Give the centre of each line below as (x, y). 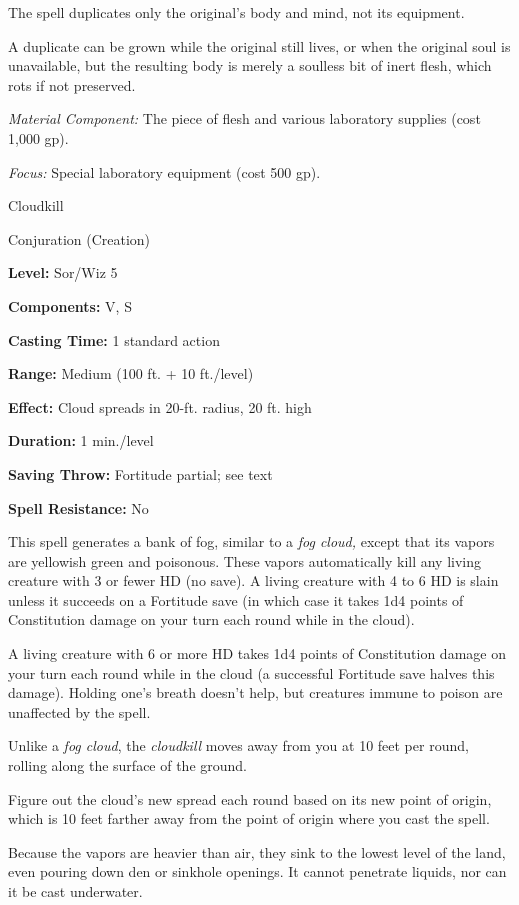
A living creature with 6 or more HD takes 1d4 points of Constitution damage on (257, 653)
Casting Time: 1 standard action (114, 339)
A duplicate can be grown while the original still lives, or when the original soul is (259, 45)
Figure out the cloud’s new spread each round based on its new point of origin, (250, 798)
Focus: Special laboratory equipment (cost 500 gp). (164, 171)
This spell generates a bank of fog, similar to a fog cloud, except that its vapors (251, 541)
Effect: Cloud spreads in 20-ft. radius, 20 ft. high (160, 406)
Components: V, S (70, 305)
